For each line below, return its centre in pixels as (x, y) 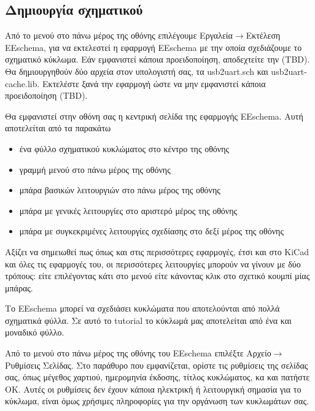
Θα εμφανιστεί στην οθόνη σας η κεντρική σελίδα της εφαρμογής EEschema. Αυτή (154, 116)
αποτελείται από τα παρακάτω (58, 128)
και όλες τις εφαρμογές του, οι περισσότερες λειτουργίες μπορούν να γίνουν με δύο (153, 263)
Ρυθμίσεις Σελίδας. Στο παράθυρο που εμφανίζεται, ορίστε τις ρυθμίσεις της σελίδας (157, 365)
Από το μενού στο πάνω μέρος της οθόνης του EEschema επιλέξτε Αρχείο (138, 353)
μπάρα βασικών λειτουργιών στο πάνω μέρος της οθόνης (120, 190)
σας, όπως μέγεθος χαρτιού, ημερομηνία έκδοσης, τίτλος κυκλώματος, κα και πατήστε (157, 377)
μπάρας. (19, 287)
